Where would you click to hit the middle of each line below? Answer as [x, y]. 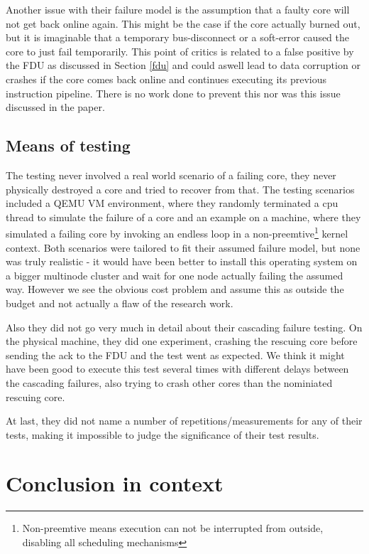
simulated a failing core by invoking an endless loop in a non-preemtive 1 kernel [177, 232]
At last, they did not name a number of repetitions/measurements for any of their [184, 421]
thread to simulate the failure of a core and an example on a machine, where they [183, 217]
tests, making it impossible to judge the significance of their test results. [163, 434]
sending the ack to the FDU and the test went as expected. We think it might [175, 355]
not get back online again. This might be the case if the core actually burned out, [183, 23]
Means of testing [68, 145]
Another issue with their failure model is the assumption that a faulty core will [178, 9]
